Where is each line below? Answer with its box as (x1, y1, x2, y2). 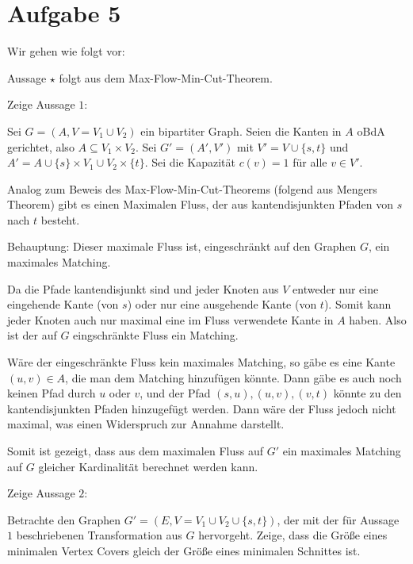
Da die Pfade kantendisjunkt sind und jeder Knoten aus (7, 280, 279, 297)
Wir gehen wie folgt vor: (7, 43, 125, 59)
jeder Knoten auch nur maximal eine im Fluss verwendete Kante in (7, 311, 334, 328)
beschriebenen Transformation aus (16, 527, 182, 543)
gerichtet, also (7, 138, 75, 155)
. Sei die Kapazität (144, 154, 235, 171)
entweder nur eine (293, 280, 379, 297)
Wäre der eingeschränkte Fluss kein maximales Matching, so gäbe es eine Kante (7, 354, 396, 370)
